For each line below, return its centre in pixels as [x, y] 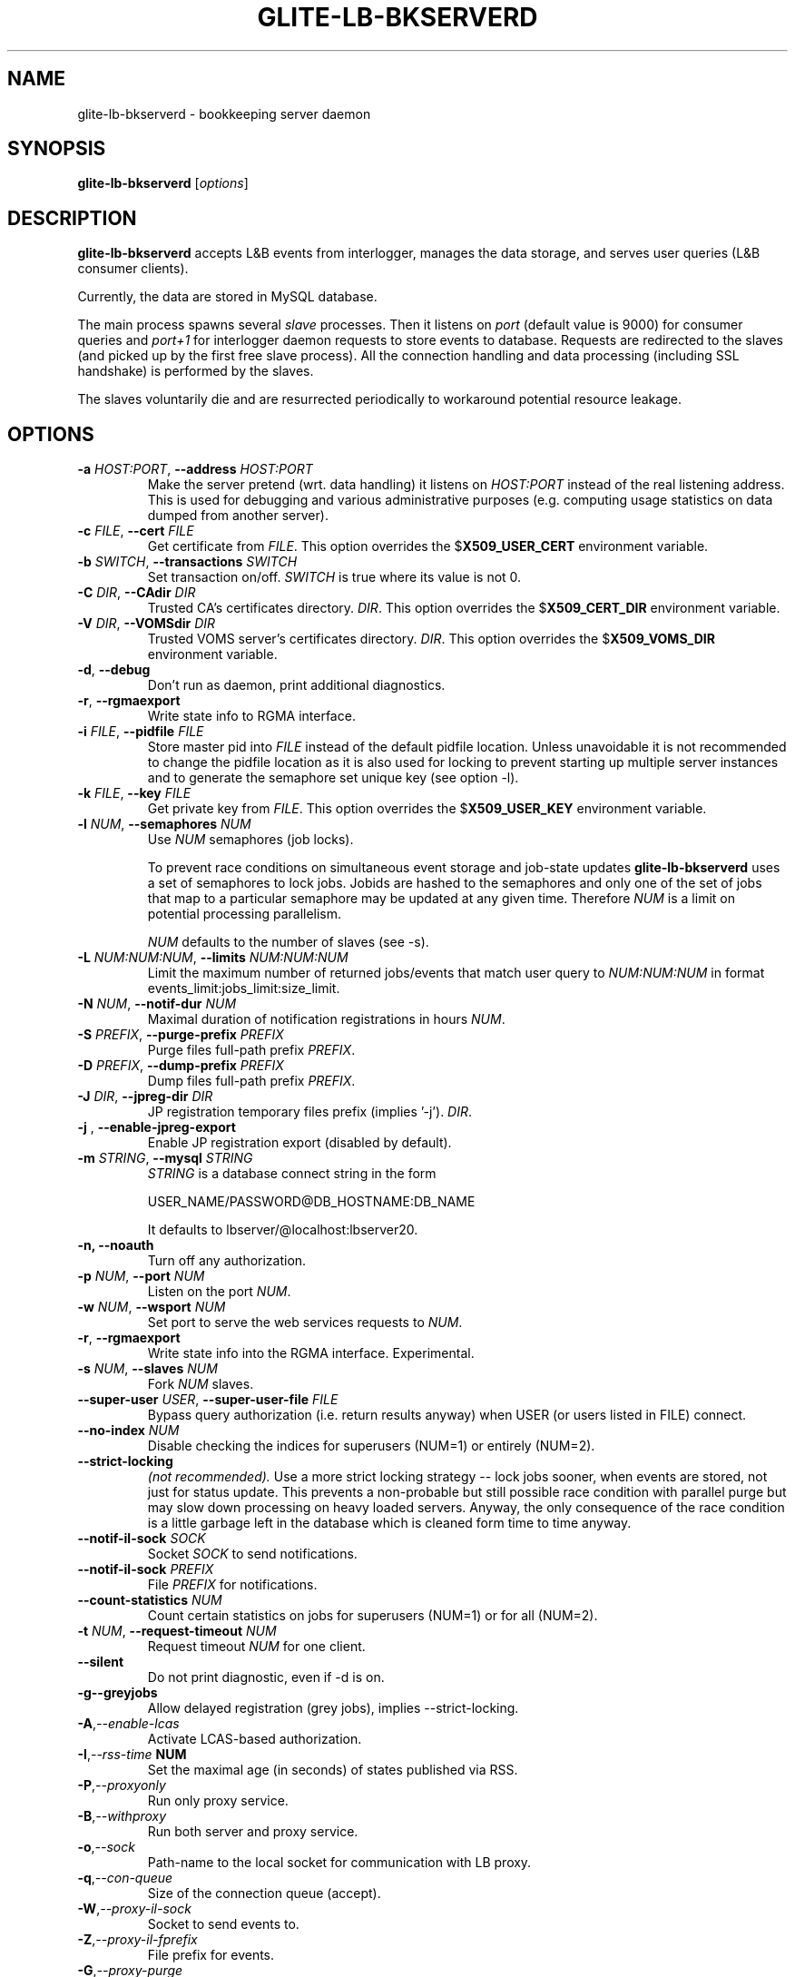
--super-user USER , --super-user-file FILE [208, 1400]
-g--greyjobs [118, 1693]
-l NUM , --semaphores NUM [164, 824]
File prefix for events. [211, 1955]
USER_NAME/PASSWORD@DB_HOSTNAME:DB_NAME [311, 1202]
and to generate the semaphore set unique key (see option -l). [333, 778]
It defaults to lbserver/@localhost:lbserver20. [283, 1230]
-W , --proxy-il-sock [134, 1909]
